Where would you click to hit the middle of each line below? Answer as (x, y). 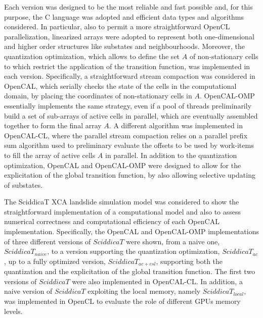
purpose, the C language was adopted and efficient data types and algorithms (124, 16)
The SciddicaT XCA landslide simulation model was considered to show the (122, 202)
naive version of (28, 291)
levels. (13, 311)
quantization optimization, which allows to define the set (92, 56)
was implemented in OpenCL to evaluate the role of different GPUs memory (122, 301)
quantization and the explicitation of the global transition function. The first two (130, 271)
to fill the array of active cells (50, 155)
